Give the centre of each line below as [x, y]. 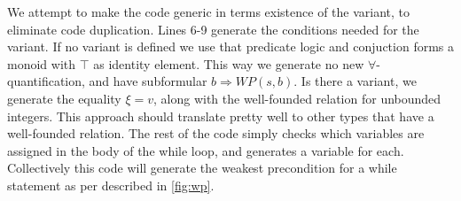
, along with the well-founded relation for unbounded [297, 98]
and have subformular [148, 81]
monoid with [42, 63]
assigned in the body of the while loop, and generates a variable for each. [206, 150]
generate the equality [64, 98]
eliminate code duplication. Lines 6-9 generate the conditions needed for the [213, 29]
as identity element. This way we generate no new [229, 63]
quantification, [46, 81]
